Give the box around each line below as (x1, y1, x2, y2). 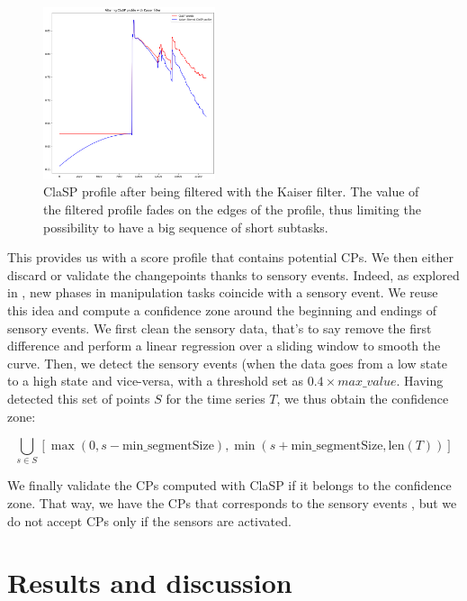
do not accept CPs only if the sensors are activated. (7, 511, 292, 530)
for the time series (166, 388, 265, 407)
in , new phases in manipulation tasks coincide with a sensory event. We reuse (7, 283, 438, 302)
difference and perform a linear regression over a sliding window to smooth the (7, 336, 441, 355)
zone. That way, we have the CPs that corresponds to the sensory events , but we (7, 494, 457, 513)
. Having (396, 371, 444, 390)
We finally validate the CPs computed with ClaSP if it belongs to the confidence (7, 476, 452, 495)
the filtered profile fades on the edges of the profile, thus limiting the (43, 199, 421, 218)
